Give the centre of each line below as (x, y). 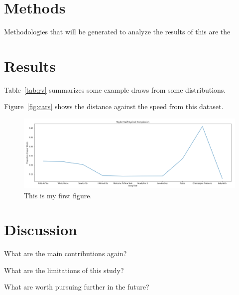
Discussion (41, 229)
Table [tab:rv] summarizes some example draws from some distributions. (115, 89)
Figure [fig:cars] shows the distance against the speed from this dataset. (114, 106)
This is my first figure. (58, 195)
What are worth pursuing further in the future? (77, 287)
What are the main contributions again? (65, 253)
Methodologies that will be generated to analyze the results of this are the (117, 32)
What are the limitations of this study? (64, 270)
